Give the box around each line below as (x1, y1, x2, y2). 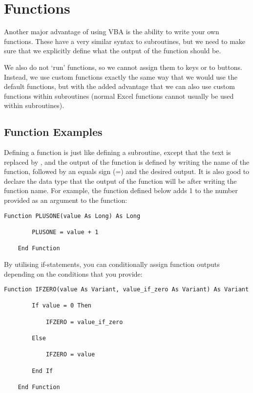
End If (32, 367, 53, 374)
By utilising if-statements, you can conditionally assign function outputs (4, 259, 220, 269)
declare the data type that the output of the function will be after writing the (4, 175, 237, 186)
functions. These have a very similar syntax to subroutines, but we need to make (4, 36, 246, 46)
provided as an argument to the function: (4, 195, 127, 205)
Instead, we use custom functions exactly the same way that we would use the (4, 71, 237, 82)
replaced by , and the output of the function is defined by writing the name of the (4, 156, 250, 167)
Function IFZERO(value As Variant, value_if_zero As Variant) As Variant (4, 286, 249, 293)
